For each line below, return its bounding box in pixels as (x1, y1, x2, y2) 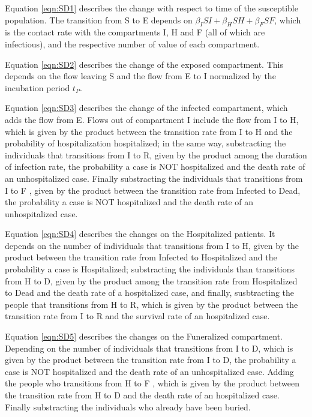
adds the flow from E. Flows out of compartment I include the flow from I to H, (5, 113, 299, 125)
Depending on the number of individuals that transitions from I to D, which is (5, 341, 293, 354)
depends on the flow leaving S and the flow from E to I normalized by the (5, 70, 276, 82)
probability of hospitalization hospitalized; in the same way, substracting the (5, 137, 286, 149)
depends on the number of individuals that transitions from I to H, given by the (5, 239, 299, 251)
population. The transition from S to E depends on (5, 13, 193, 26)
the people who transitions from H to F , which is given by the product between (5, 377, 299, 389)
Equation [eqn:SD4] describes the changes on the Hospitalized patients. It (5, 227, 275, 240)
